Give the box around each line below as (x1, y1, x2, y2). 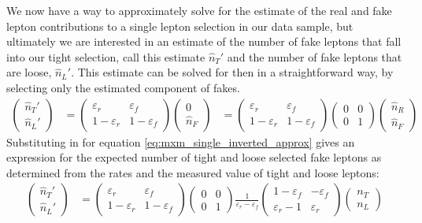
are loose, (6, 64, 52, 80)
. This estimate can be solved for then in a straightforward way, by (71, 64, 394, 80)
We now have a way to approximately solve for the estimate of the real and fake (6, 2, 392, 18)
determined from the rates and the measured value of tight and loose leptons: (6, 164, 379, 180)
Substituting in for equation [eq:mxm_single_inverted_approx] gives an (6, 133, 355, 150)
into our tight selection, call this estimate (6, 48, 205, 65)
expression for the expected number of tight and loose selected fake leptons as (6, 149, 382, 165)
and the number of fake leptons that (227, 48, 402, 65)
